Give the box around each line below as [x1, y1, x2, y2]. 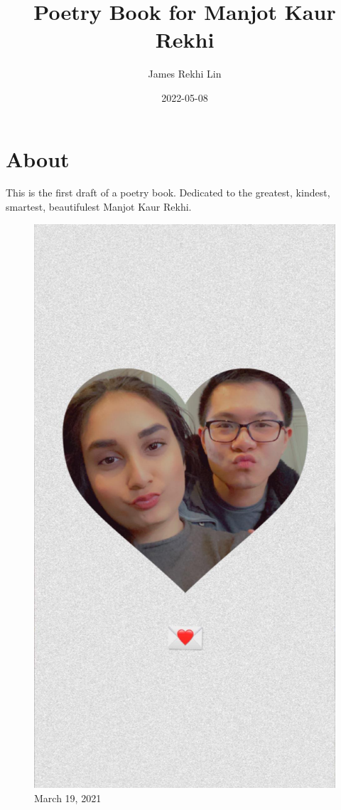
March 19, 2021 [34, 790, 102, 805]
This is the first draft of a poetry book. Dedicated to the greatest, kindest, [6, 185, 330, 200]
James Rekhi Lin [148, 66, 222, 81]
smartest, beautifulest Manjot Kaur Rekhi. [6, 199, 192, 214]
